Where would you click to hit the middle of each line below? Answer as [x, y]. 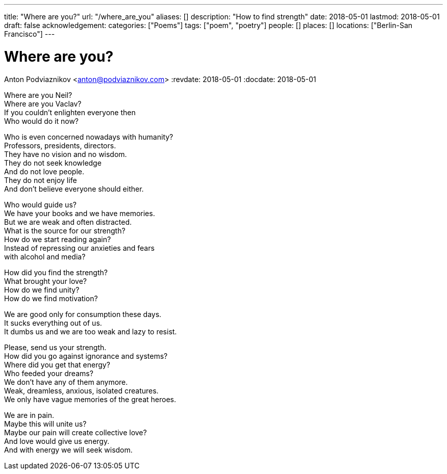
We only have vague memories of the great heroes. [90, 399]
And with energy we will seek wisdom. [68, 450]
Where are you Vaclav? [43, 103]
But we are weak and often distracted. [68, 222]
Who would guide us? [40, 204]
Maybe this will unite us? [45, 424]
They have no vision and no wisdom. [66, 154]
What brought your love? [46, 281]
